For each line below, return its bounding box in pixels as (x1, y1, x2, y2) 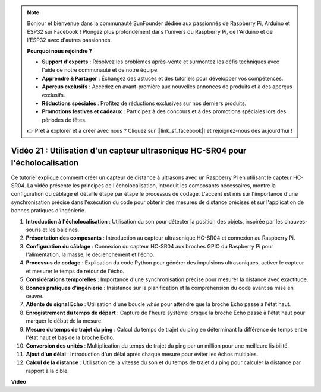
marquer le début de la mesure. (26, 317, 103, 324)
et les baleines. (42, 226, 80, 233)
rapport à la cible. (26, 367, 70, 374)
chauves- (284, 218, 308, 225)
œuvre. (26, 292, 44, 299)
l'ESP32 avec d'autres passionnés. (27, 36, 112, 44)
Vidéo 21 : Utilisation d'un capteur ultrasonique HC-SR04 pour (11, 145, 247, 155)
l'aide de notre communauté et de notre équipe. (42, 66, 159, 74)
